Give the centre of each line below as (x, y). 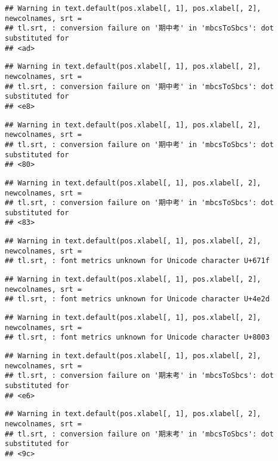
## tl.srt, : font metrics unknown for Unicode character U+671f (137, 261)
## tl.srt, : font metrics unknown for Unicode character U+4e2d (137, 299)
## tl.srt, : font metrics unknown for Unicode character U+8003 (137, 338)
